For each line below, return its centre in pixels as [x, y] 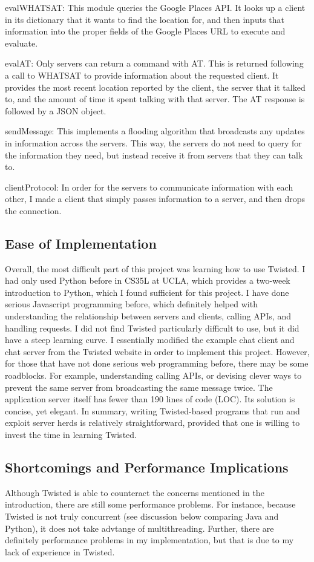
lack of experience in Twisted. [60, 551]
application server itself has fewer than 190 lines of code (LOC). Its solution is [150, 399]
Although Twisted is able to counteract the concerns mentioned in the [135, 492]
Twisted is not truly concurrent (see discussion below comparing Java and [142, 516]
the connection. [33, 210]
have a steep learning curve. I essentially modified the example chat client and [150, 340]
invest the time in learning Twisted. [71, 435]
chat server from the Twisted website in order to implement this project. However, [157, 351]
